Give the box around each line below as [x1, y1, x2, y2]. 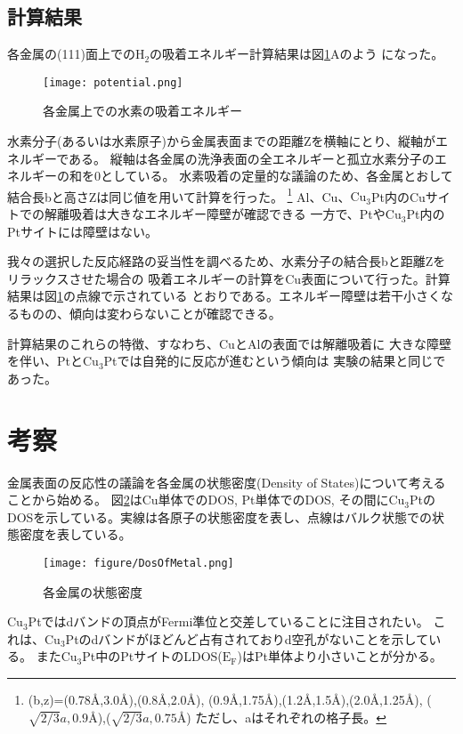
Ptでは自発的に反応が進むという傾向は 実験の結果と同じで [103, 351, 446, 370]
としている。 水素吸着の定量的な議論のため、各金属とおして [100, 166, 453, 185]
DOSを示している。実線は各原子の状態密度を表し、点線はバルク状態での [7, 507, 432, 526]
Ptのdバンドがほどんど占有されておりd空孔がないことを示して [65, 629, 429, 648]
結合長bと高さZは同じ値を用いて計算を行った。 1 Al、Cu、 [7, 184, 351, 206]
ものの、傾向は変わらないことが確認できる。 [19, 304, 281, 323]
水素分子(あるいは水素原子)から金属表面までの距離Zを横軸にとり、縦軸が [7, 132, 435, 150]
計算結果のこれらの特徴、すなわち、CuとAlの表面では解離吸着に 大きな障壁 [7, 334, 451, 352]
